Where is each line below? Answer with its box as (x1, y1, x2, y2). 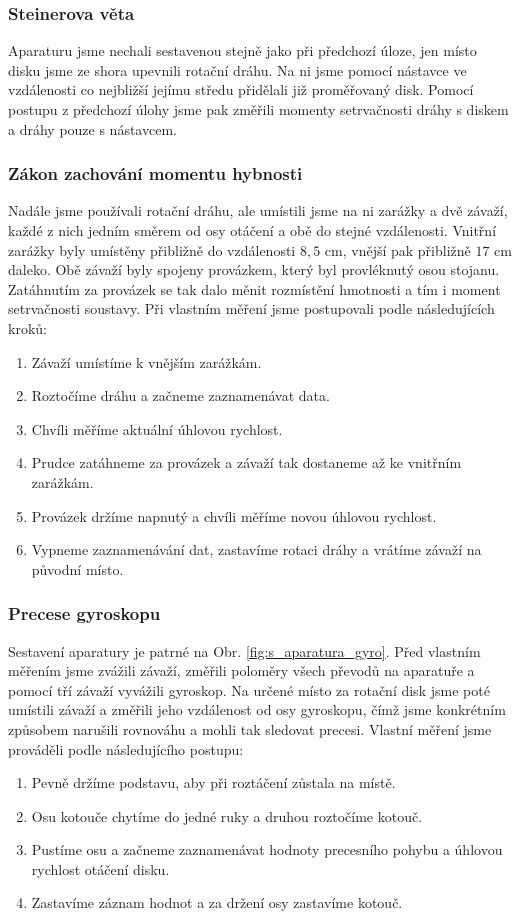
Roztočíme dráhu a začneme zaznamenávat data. (31, 385, 330, 406)
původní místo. (31, 558, 124, 579)
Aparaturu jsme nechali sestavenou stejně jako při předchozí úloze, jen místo (8, 40, 477, 61)
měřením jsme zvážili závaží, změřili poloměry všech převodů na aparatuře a (8, 660, 475, 681)
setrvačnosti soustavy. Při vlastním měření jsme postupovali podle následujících (8, 298, 495, 319)
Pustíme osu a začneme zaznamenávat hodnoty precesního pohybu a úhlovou (31, 839, 503, 860)
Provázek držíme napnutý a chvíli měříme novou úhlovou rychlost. (31, 505, 437, 526)
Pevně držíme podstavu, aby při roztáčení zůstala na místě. (31, 772, 396, 793)
